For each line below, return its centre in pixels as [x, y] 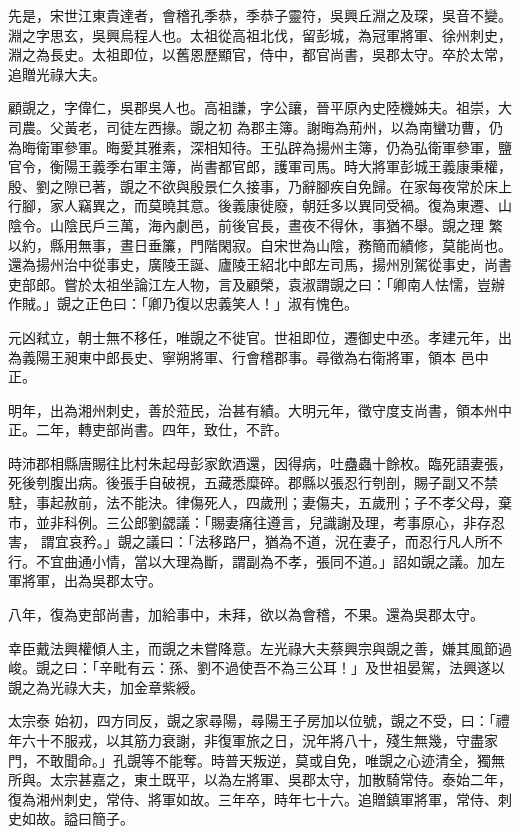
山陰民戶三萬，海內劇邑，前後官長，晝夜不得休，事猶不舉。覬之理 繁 [276, 224]
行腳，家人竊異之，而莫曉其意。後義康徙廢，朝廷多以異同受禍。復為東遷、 [253, 205]
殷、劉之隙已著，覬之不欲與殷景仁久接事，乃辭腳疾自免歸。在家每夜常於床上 [260, 185]
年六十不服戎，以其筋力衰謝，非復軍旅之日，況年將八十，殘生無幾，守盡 [246, 740]
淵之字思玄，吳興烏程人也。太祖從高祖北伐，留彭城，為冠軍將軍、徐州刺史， [260, 34]
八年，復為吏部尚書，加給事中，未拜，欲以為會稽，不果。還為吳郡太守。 [246, 614]
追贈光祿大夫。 [57, 73]
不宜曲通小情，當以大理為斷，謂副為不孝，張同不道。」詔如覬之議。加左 [270, 560]
